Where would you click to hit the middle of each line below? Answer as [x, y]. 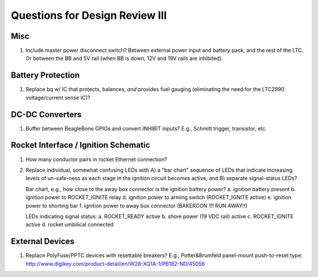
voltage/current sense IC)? [58, 98]
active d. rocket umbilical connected [70, 225]
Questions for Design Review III [89, 15]
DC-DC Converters [46, 114]
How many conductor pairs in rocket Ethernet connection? [96, 159]
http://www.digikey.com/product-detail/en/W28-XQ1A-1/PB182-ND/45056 [115, 263]
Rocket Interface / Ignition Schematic [80, 145]
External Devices [43, 241]
